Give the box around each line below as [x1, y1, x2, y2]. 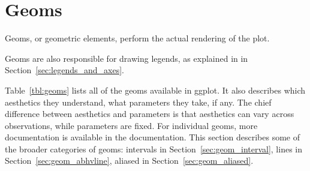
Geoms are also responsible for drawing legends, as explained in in [5, 52, 248, 64]
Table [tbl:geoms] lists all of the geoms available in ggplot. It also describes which [5, 83, 306, 96]
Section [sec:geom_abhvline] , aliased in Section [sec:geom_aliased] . [5, 154, 254, 167]
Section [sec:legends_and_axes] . [5, 64, 124, 76]
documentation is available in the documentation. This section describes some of [5, 131, 300, 143]
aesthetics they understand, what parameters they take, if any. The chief [5, 95, 272, 108]
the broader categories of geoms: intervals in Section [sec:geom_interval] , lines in [5, 142, 303, 155]
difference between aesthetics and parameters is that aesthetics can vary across [5, 107, 294, 120]
